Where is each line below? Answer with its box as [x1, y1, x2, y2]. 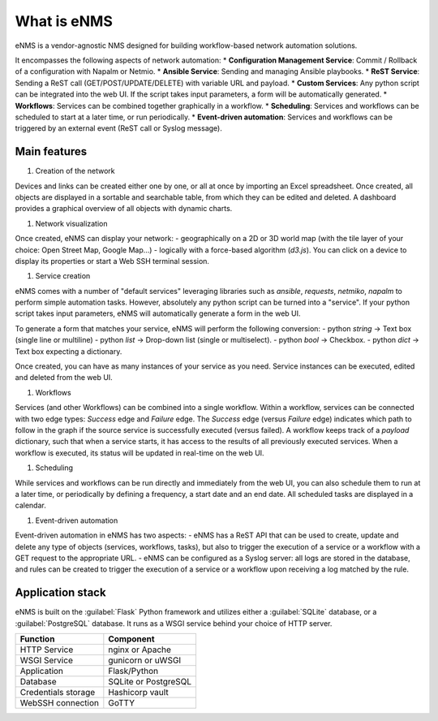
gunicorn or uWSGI [108, 654, 182, 666]
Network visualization [35, 218, 109, 228]
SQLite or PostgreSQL [108, 676, 192, 687]
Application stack [15, 585, 106, 600]
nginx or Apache [108, 644, 172, 655]
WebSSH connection [19, 697, 99, 708]
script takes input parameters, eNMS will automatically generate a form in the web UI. [15, 309, 301, 318]
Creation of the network [35, 166, 115, 176]
